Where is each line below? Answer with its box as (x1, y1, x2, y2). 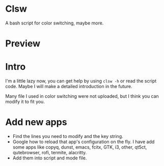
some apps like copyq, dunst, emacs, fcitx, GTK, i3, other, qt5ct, (12, 144, 147, 150)
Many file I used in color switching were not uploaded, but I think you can (5, 93, 159, 99)
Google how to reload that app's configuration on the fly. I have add (12, 139, 155, 145)
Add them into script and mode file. (12, 155, 87, 161)
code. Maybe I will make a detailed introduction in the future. (5, 84, 132, 90)
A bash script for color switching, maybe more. (5, 20, 104, 26)
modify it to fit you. (5, 99, 45, 105)
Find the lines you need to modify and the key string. (12, 133, 123, 139)
